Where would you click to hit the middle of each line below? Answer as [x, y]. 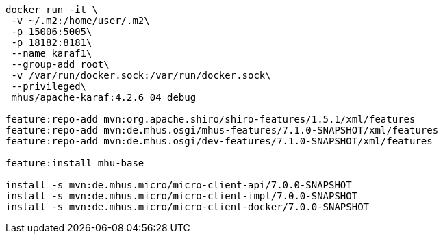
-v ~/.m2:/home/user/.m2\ [80, 21]
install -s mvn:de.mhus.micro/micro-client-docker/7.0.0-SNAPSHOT [188, 207]
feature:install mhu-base [75, 163]
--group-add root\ [60, 64]
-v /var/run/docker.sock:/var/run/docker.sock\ [141, 75]
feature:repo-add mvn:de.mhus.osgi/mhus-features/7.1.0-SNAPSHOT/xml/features [222, 130]
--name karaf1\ [52, 53]
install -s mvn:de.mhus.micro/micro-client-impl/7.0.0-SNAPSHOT [182, 196]
